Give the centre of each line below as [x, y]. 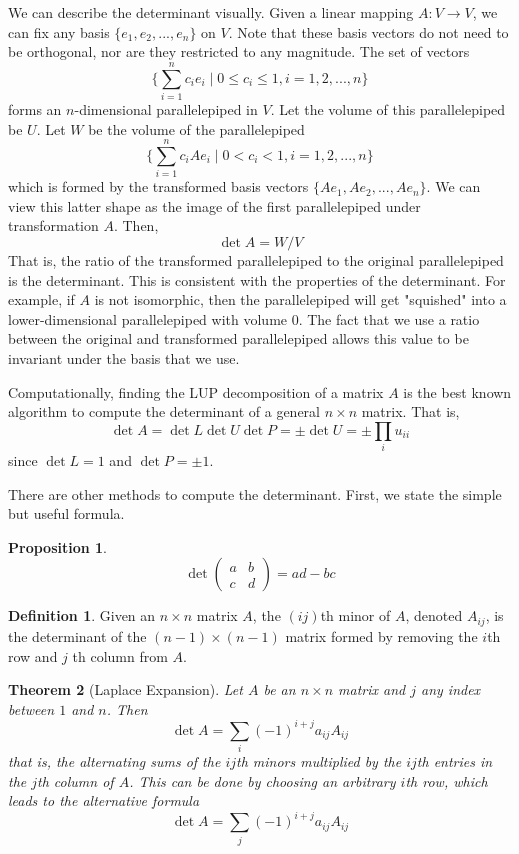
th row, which [446, 780]
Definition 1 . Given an [82, 615]
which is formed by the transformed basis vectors [158, 186]
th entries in [454, 761]
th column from [120, 655]
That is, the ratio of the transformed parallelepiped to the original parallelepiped [256, 260]
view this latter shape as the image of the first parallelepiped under [214, 205]
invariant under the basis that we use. [124, 357]
